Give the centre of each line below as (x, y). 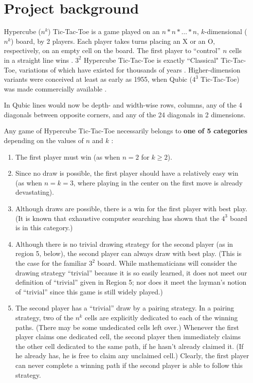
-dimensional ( (226, 31)
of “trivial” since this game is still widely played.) (89, 291)
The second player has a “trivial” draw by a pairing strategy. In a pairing (125, 308)
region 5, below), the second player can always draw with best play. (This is (128, 253)
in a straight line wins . (39, 60)
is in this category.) (44, 228)
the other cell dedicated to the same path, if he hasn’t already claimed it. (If (129, 346)
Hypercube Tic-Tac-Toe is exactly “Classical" (151, 60)
